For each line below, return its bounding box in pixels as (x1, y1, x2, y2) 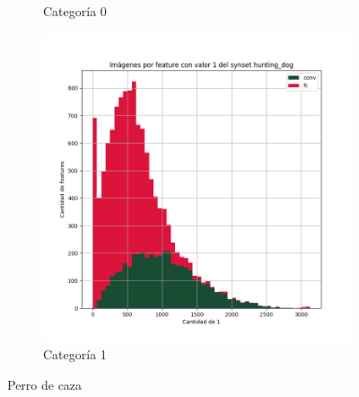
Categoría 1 (43, 345, 107, 364)
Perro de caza (7, 375, 83, 393)
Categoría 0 (43, 2, 107, 20)
